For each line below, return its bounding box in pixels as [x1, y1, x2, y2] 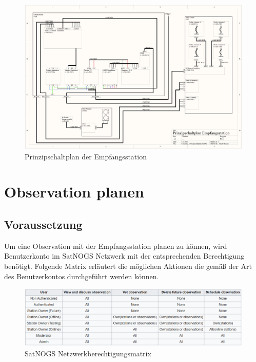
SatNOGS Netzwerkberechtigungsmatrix [25, 348, 151, 358]
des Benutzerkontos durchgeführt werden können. [4, 270, 159, 281]
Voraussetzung [4, 216, 83, 232]
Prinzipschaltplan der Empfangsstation [25, 151, 147, 161]
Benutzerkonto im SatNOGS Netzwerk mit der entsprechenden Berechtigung [4, 250, 245, 261]
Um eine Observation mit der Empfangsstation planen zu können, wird [4, 240, 227, 251]
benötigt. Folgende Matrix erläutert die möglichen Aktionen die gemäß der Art [4, 260, 252, 271]
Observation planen [4, 181, 144, 202]
